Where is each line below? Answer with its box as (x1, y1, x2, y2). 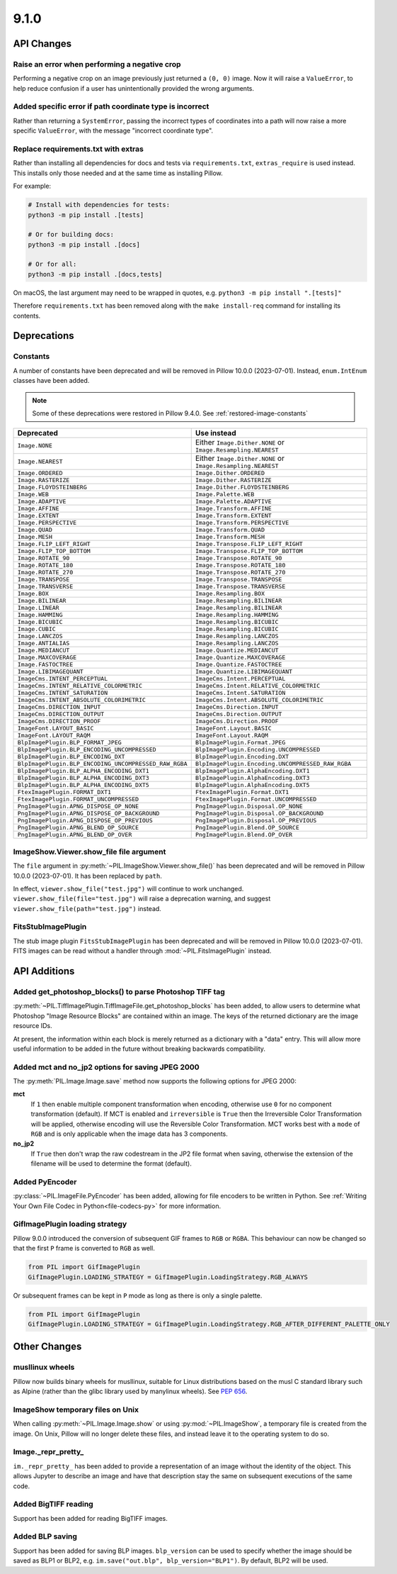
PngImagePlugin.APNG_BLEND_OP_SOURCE (17, 824, 139, 832)
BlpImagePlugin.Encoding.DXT (195, 753, 289, 761)
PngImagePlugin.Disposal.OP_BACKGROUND (195, 810, 324, 817)
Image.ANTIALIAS (17, 640, 70, 647)
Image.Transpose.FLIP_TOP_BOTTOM (195, 547, 304, 555)
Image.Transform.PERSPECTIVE (195, 519, 289, 527)
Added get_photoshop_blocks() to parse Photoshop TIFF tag (13, 986, 226, 996)
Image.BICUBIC (17, 618, 63, 626)
